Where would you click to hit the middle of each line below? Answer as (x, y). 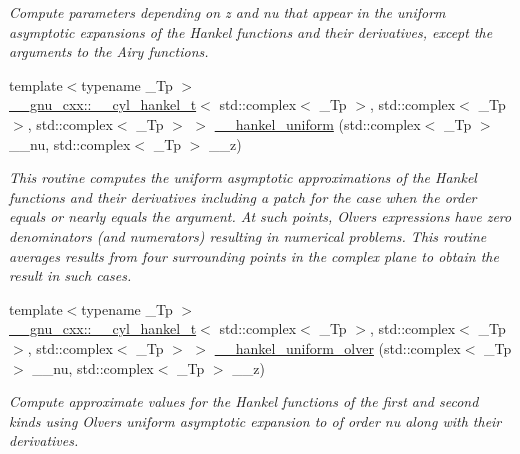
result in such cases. (70, 275)
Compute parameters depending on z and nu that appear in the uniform (227, 12)
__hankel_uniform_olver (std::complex (337, 347)
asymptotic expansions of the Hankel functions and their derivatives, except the (251, 31)
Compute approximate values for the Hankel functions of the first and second (244, 401)
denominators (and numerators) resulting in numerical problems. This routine (248, 235)
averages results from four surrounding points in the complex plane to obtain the (254, 255)
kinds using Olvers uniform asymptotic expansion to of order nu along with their (255, 420)
